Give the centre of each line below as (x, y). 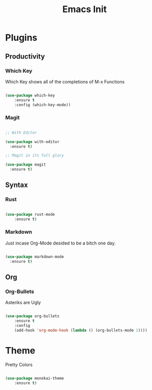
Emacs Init (85, 9)
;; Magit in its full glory (35, 156)
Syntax (17, 185)
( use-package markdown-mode (35, 257)
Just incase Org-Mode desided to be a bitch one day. (60, 243)
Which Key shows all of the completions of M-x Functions (65, 81)
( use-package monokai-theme (35, 378)
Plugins (21, 38)
